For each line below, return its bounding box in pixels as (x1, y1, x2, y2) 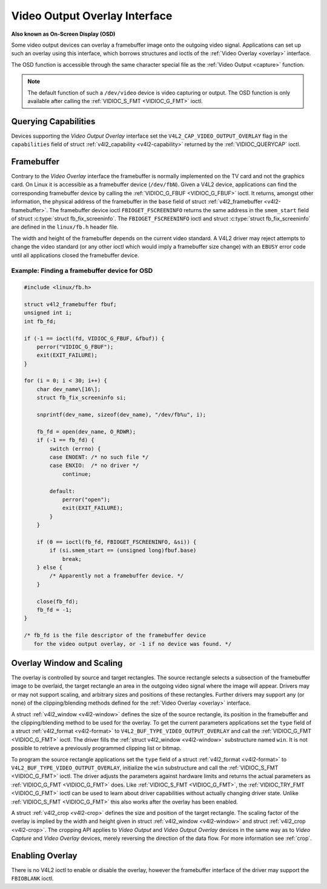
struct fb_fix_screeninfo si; (36, 394, 127, 401)
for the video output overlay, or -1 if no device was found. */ (33, 640, 232, 647)
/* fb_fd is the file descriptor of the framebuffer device (24, 632, 206, 639)
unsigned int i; (24, 309, 73, 317)
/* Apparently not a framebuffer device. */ (49, 572, 184, 579)
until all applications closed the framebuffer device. (11, 252, 139, 259)
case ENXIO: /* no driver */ (49, 462, 139, 469)
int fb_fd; (24, 318, 56, 324)
